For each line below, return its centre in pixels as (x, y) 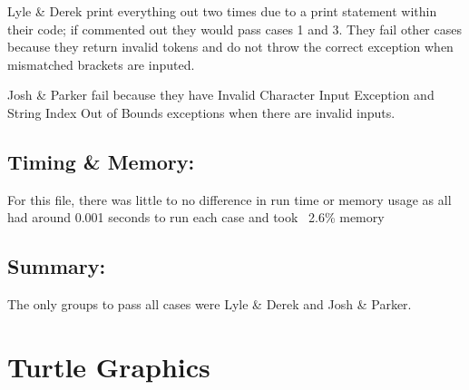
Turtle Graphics (109, 366)
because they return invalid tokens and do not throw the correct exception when (230, 47)
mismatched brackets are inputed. (101, 64)
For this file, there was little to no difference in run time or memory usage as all (230, 199)
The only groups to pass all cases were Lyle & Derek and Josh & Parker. (210, 304)
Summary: (57, 266)
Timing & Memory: (101, 161)
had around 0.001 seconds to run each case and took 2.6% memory (196, 217)
